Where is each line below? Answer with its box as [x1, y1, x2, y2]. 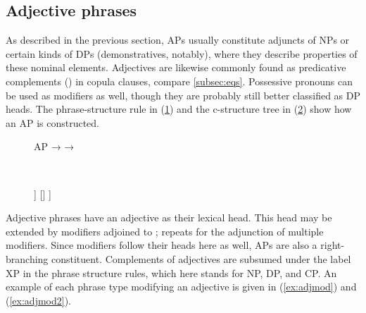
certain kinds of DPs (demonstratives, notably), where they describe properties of [6, 46, 358, 61]
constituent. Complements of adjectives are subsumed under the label [51, 251, 351, 266]
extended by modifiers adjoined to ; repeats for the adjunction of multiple [6, 223, 324, 238]
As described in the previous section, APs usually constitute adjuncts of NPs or [6, 32, 350, 47]
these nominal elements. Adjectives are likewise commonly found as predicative [6, 60, 346, 75]
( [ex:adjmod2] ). [6, 293, 71, 307]
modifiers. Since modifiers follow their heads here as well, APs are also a [6, 238, 317, 252]
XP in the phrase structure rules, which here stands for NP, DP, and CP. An [6, 265, 337, 280]
